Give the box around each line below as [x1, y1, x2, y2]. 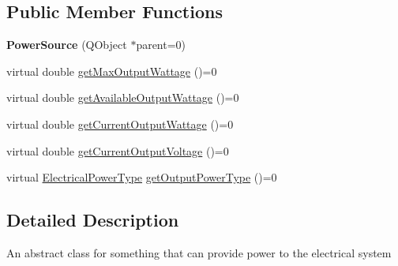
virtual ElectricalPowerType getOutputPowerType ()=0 [6, 169, 277, 185]
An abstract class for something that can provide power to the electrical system [6, 244, 392, 260]
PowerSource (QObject [6, 36, 127, 53]
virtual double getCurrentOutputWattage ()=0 [6, 115, 234, 132]
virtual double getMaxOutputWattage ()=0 [6, 62, 217, 79]
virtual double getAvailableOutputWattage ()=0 [6, 89, 239, 106]
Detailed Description [6, 208, 179, 232]
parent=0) [136, 36, 186, 53]
